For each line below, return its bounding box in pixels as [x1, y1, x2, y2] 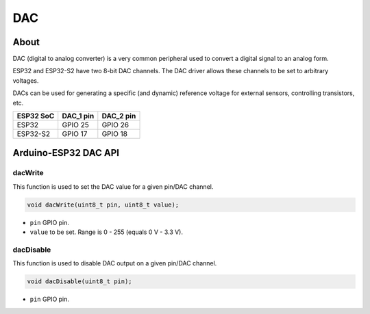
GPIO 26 [101, 120, 129, 130]
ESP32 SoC [16, 112, 55, 121]
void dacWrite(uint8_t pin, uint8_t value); [27, 200, 180, 209]
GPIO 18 [101, 129, 128, 139]
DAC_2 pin [101, 112, 136, 121]
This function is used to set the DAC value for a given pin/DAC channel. [12, 182, 214, 191]
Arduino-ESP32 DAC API [12, 147, 120, 159]
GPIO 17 [62, 129, 88, 139]
